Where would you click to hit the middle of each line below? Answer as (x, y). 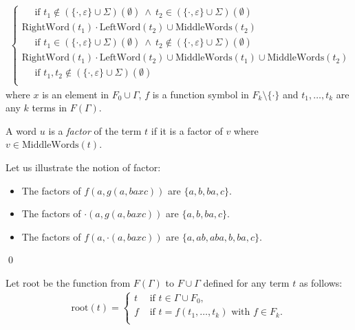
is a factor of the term (95, 130)
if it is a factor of (187, 130)
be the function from (87, 283)
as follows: (321, 283)
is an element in (76, 94)
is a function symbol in (201, 94)
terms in (50, 108)
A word (21, 130)
